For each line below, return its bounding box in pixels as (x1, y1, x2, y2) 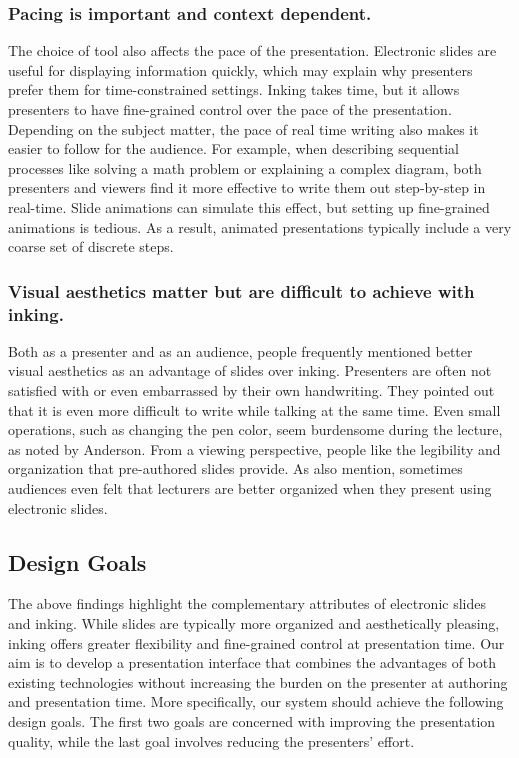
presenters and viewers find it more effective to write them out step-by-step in (8, 177, 486, 198)
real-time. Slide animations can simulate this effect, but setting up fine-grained (8, 196, 490, 217)
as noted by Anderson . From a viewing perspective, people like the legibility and (8, 438, 501, 459)
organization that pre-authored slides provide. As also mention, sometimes (8, 458, 463, 479)
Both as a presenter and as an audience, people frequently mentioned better (8, 340, 473, 361)
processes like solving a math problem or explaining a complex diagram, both (8, 157, 482, 178)
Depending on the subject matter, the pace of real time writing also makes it (8, 118, 479, 139)
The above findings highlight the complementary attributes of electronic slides (8, 593, 486, 614)
